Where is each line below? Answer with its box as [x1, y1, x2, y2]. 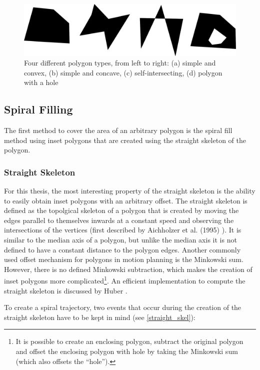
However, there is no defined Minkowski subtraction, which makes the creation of [4, 263, 252, 274]
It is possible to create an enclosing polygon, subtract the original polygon [15, 336, 243, 346]
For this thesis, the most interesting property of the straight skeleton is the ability [4, 185, 255, 196]
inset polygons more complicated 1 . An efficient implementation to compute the [4, 274, 245, 286]
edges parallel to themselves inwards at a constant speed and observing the [4, 214, 234, 225]
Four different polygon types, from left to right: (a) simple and [24, 57, 216, 68]
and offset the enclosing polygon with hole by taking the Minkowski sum [15, 346, 238, 356]
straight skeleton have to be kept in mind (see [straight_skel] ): [4, 311, 195, 322]
